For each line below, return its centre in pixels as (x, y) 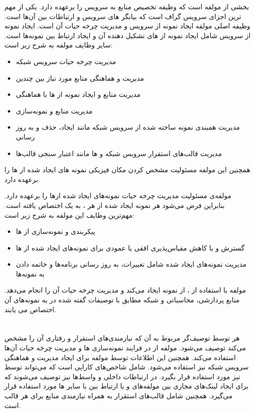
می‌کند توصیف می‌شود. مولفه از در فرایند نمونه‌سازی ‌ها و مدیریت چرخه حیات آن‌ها (125, 348)
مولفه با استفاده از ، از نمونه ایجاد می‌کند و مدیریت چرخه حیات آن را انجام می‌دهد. (125, 290)
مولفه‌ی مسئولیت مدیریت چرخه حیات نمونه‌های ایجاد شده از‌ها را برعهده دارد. (118, 195)
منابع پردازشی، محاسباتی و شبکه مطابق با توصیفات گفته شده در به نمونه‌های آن (122, 300)
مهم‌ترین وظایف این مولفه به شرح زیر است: (70, 215)
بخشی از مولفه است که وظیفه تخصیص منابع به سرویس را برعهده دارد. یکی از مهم (127, 6)
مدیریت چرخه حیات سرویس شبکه (66, 61)
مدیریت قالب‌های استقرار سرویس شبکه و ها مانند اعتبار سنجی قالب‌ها (119, 153)
